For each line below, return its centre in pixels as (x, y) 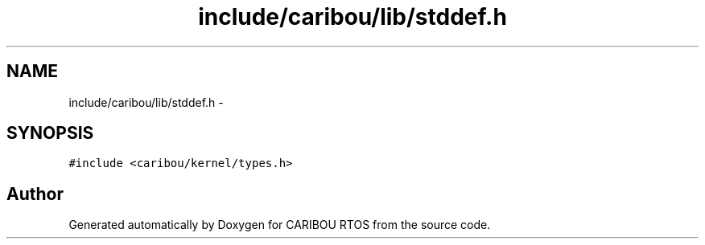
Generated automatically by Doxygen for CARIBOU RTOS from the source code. (280, 225)
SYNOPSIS (50, 133)
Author (35, 194)
